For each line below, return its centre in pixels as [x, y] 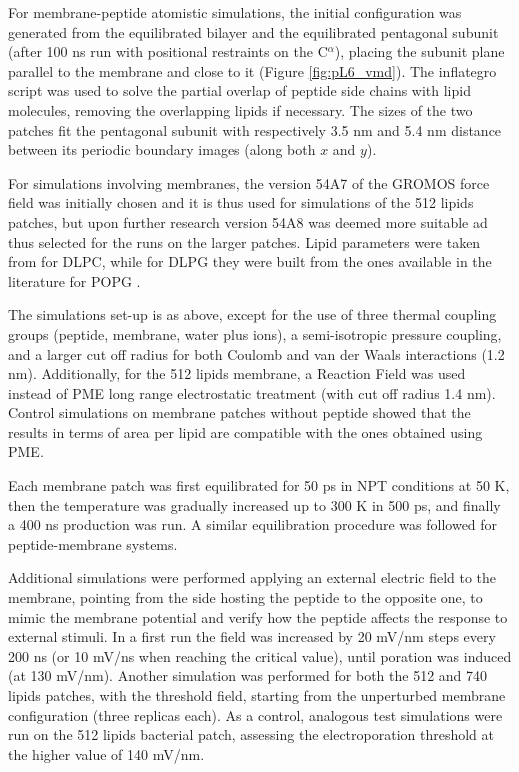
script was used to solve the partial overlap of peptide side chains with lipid [239, 90]
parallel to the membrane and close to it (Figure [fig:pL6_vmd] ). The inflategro [252, 70]
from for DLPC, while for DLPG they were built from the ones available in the [250, 261]
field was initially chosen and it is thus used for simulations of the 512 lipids [241, 202]
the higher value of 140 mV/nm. [106, 753]
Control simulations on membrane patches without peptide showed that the [239, 412]
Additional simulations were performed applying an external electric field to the [252, 577]
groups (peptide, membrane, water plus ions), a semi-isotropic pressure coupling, [255, 333]
